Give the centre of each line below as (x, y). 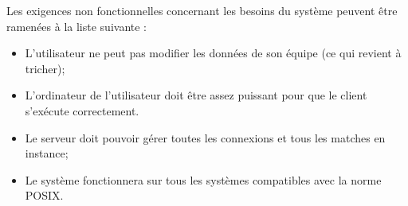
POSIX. (44, 195)
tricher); (45, 68)
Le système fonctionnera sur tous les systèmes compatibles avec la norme (203, 179)
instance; (47, 153)
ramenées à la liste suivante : (77, 26)
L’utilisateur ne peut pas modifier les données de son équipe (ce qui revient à (213, 53)
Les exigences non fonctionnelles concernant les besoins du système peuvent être (202, 10)
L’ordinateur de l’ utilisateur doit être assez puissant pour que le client (196, 95)
